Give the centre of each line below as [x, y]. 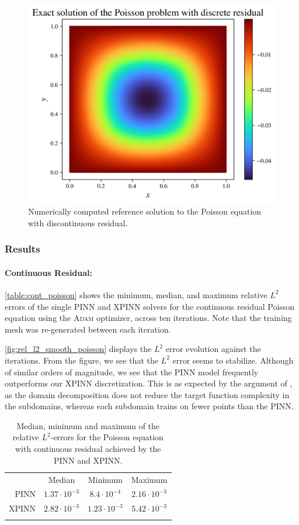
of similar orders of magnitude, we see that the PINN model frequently [132, 372]
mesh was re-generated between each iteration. [88, 329]
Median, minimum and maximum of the [88, 425]
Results [22, 249]
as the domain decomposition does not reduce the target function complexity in [147, 394]
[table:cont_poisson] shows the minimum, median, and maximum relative [136, 294]
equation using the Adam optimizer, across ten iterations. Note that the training [148, 318]
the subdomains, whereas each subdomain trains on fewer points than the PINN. [149, 406]
